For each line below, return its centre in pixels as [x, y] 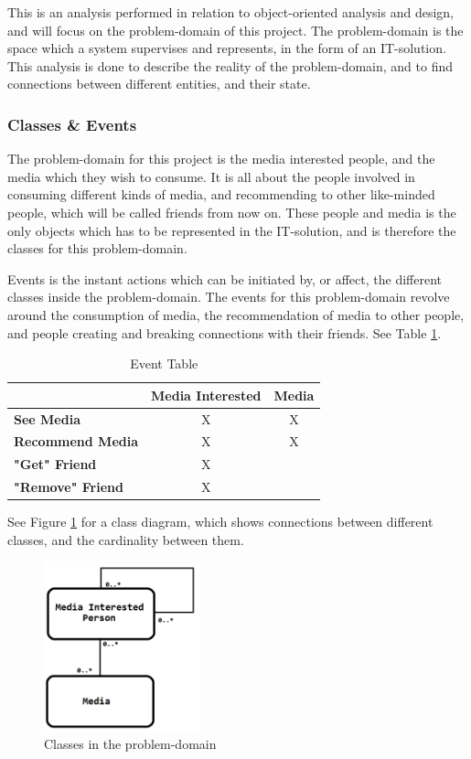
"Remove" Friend [69, 487]
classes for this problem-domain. [97, 248]
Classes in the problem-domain [130, 744]
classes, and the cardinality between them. [126, 539]
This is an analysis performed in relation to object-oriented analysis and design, [230, 12]
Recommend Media [76, 441]
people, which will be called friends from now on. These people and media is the [232, 212]
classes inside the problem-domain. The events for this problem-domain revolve [229, 297]
